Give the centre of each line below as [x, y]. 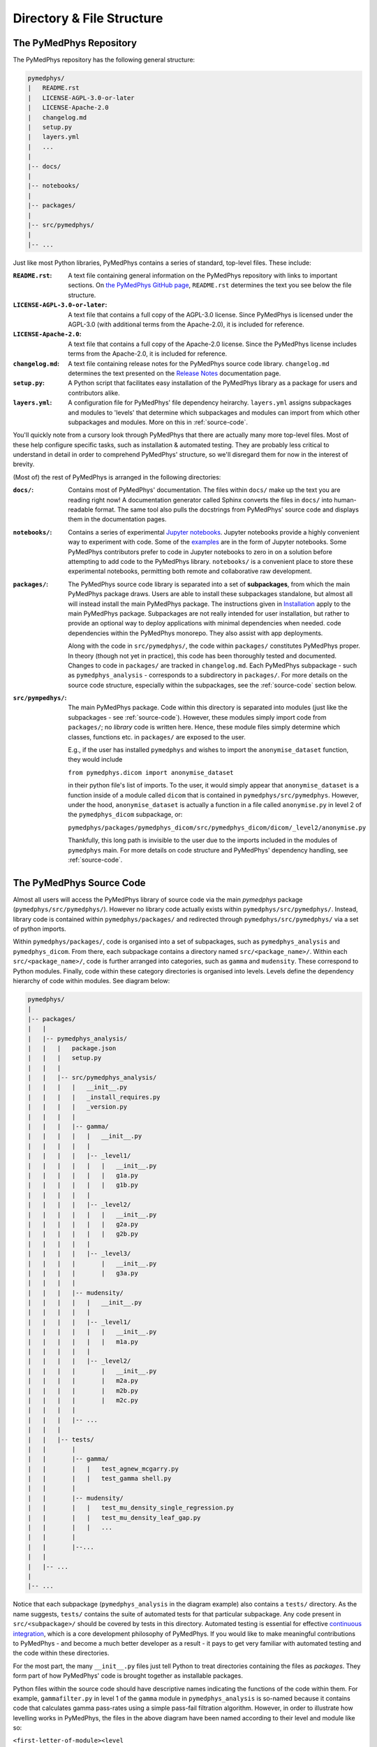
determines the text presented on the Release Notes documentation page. [175, 373]
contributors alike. [94, 393]
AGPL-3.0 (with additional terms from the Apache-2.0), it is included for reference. [186, 324]
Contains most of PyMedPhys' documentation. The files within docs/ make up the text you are [204, 490]
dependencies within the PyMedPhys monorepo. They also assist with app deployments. [195, 633]
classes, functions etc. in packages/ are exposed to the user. [157, 737]
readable [81, 509]
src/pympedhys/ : [40, 698]
